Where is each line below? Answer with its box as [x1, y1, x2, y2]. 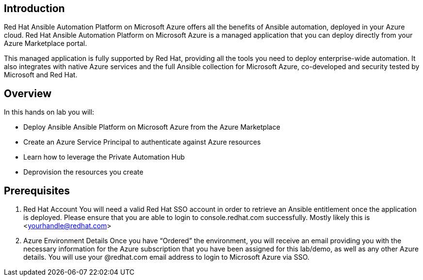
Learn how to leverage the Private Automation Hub [23, 153, 185, 162]
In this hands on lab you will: [4, 108, 95, 117]
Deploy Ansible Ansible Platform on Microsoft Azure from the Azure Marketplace [23, 123, 280, 132]
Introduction [4, 2, 65, 15]
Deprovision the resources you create [23, 168, 144, 177]
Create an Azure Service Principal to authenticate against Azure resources [23, 138, 261, 147]
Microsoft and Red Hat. [4, 71, 78, 79]
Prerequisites [4, 184, 70, 197]
